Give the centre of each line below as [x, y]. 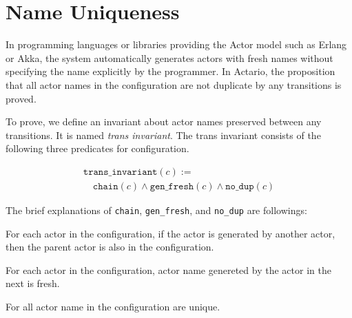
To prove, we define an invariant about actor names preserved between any [164, 121]
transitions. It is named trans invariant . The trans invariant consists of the [163, 135]
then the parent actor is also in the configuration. [110, 247]
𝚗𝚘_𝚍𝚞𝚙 [240, 186]
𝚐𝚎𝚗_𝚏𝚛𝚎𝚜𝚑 [172, 186]
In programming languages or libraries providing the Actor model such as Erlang [176, 44]
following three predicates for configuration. [97, 148]
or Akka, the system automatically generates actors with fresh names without [169, 57]
